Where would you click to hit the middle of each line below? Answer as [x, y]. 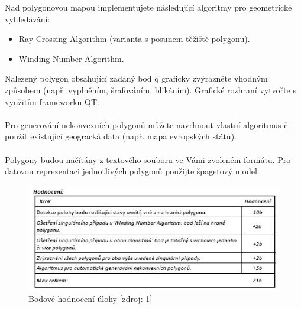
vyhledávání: [27, 19]
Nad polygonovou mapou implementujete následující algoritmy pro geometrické [148, 7]
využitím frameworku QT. [52, 101]
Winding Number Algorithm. [71, 58]
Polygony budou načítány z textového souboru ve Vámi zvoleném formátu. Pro [148, 159]
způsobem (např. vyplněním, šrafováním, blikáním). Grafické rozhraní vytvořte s [150, 90]
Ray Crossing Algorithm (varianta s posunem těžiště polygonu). [134, 39]
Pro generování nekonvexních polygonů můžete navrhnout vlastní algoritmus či [148, 124]
